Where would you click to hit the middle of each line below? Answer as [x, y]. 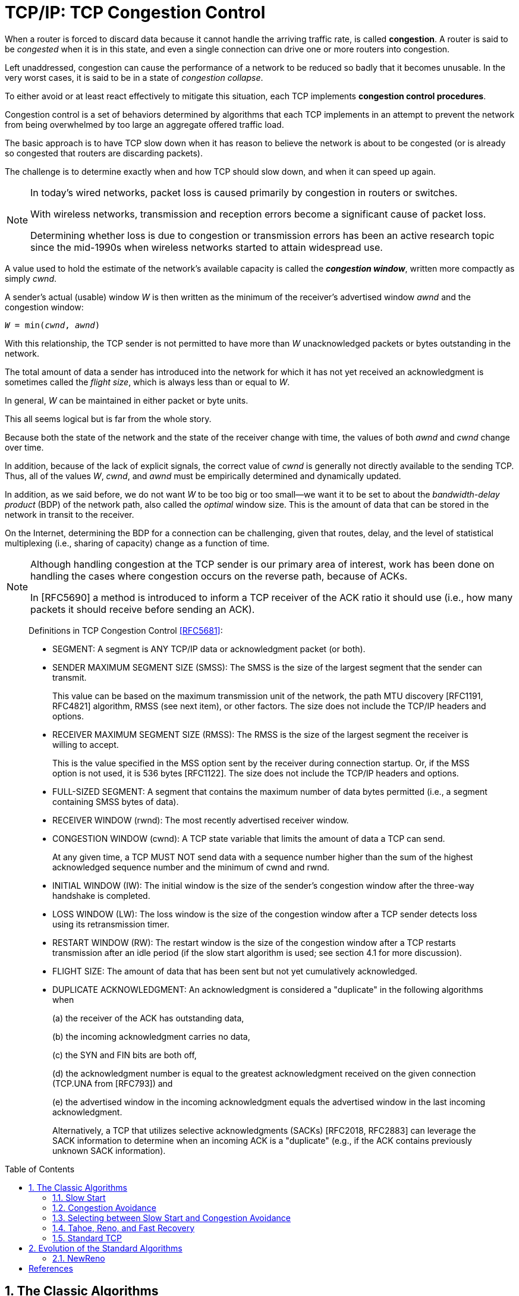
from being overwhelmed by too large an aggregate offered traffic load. [144, 124]
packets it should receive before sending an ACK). [143, 609]
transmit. [70, 677]
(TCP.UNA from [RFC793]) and [113, 1083]
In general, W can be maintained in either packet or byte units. [127, 400]
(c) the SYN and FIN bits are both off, [125, 1055]
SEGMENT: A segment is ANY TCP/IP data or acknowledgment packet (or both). [209, 649]
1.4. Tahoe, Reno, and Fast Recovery [124, 1228]
